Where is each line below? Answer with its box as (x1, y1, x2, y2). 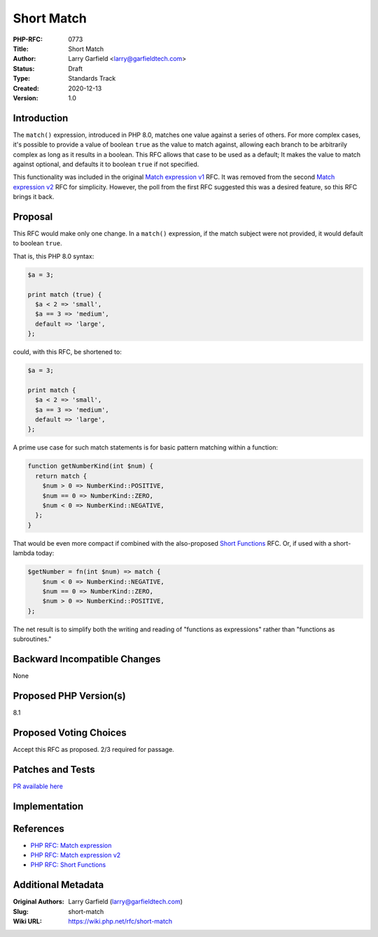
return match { (35, 472, 87, 480)
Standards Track (68, 74, 116, 83)
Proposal (13, 210, 53, 222)
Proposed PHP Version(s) (13, 689, 126, 701)
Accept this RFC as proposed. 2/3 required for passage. (13, 745, 174, 753)
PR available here (13, 782, 63, 790)
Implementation (13, 800, 84, 812)
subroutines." (13, 635, 52, 643)
